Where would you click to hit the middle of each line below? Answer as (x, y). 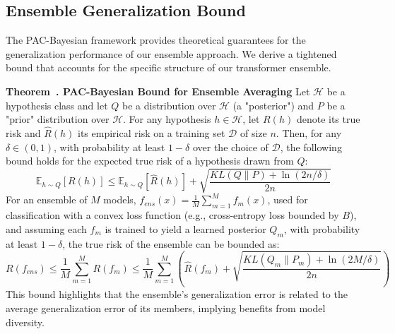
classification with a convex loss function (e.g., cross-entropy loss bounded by (172, 215)
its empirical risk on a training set (152, 132)
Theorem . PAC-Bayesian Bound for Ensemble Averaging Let (158, 91)
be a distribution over (169, 105)
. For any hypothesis (167, 119)
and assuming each (46, 228)
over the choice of (230, 147)
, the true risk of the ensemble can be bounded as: (171, 243)
